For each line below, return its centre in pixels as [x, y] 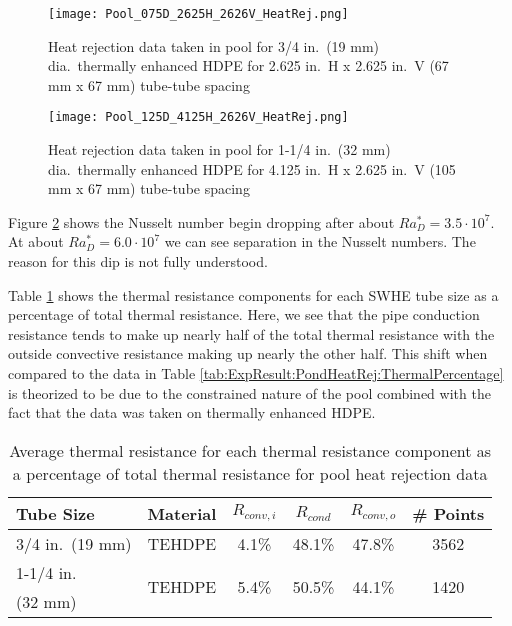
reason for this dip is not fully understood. [138, 261]
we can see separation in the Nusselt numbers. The [320, 241]
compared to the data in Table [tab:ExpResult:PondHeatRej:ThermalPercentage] [256, 373]
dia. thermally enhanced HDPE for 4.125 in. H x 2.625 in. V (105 [252, 168]
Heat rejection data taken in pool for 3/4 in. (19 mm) [214, 45]
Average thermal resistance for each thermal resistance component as [250, 450]
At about [36, 241]
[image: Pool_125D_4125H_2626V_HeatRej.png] [198, 117]
